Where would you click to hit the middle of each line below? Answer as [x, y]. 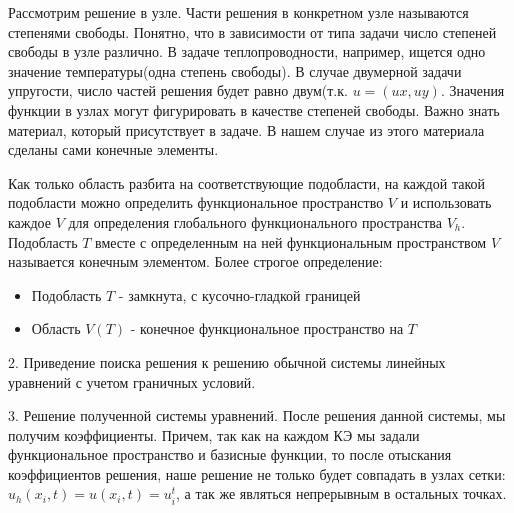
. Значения [472, 90]
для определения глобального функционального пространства [255, 221]
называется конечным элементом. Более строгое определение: [195, 261]
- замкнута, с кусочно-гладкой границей [239, 294]
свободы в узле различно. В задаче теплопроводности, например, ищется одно [247, 51]
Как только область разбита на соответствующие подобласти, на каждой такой [246, 182]
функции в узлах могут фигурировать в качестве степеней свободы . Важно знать [254, 109]
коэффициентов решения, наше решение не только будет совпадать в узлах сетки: [257, 473]
